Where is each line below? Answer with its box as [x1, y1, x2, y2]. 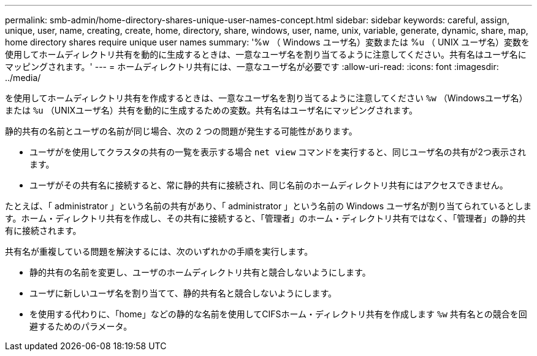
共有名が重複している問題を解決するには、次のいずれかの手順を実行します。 [5, 246, 313, 257]
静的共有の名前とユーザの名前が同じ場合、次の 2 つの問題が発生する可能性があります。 [5, 126, 357, 136]
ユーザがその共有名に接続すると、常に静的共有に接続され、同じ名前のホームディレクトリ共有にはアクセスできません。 [29, 180, 508, 190]
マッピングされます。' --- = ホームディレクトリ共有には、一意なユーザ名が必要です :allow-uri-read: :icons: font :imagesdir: [5, 61, 499, 72]
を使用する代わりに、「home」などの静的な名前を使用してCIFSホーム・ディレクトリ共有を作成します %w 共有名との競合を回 [29, 309, 527, 319]
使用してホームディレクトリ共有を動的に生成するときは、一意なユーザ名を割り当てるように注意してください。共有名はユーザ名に [5, 49, 527, 60]
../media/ [5, 72, 41, 83]
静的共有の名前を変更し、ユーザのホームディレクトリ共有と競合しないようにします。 [29, 267, 371, 277]
